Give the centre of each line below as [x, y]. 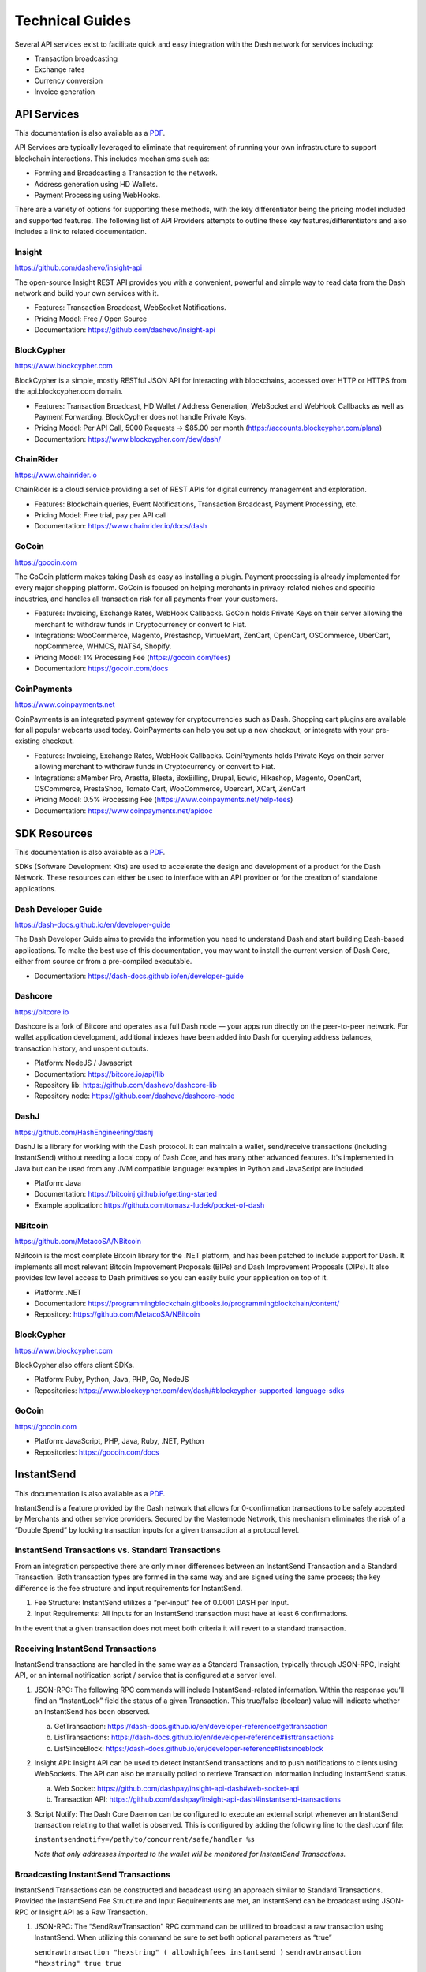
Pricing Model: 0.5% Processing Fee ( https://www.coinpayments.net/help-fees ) [164, 800]
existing [28, 741]
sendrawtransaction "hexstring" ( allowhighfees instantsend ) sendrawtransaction [198, 1952]
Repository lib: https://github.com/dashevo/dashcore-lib [125, 1085]
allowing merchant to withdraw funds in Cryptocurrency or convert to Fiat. [155, 767]
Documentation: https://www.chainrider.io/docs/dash [121, 526]
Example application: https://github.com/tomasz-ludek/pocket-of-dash [149, 1205]
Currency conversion [68, 80]
